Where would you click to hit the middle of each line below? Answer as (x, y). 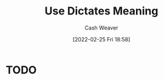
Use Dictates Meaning (101, 11)
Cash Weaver (101, 28)
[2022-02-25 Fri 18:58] (101, 39)
